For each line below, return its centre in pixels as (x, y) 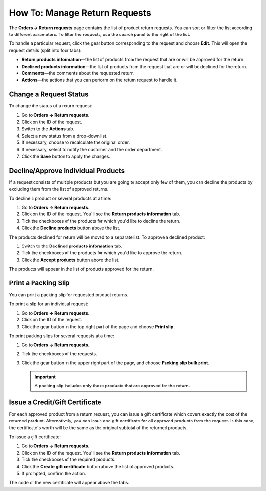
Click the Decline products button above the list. (71, 228)
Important (45, 377)
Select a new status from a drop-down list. (65, 136)
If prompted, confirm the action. (54, 473)
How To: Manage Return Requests (80, 13)
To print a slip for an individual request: (49, 304)
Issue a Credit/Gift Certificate (55, 402)
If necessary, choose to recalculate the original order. (76, 142)
